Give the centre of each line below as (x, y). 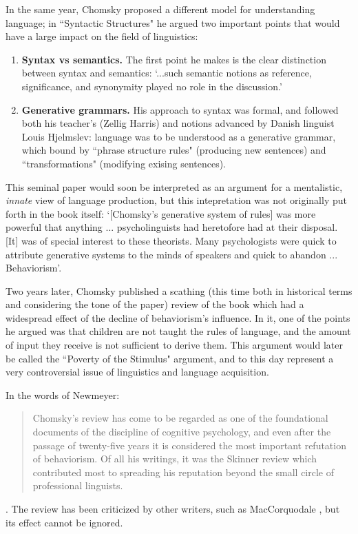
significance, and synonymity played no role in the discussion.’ (152, 86)
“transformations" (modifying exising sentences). (124, 163)
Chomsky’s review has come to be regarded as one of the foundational (180, 418)
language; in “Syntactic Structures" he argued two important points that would (173, 22)
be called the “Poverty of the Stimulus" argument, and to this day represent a (170, 358)
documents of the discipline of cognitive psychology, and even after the (182, 432)
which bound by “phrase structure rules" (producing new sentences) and (174, 150)
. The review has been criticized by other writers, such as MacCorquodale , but (173, 509)
